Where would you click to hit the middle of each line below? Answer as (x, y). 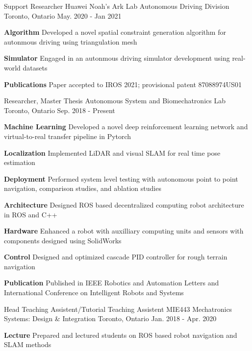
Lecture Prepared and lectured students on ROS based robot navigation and (121, 335)
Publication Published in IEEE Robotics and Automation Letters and (112, 283)
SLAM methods (28, 344)
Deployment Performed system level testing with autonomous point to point (121, 178)
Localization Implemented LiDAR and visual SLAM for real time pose (112, 152)
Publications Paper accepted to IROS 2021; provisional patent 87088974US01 (123, 84)
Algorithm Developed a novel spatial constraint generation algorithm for (115, 32)
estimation (20, 162)
